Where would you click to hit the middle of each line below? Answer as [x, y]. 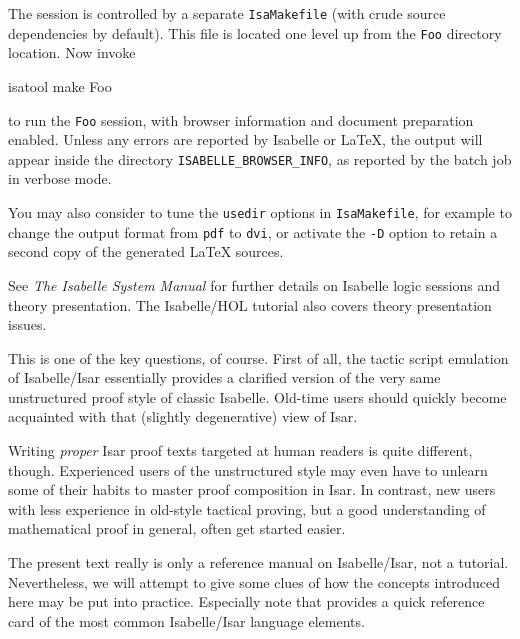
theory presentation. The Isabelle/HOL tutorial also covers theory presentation [250, 304]
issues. [27, 324]
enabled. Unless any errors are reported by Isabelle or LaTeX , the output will [245, 139]
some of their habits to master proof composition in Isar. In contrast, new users [252, 489]
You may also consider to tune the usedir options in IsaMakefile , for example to [260, 212]
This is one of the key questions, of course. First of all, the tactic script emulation [258, 357]
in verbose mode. [60, 178]
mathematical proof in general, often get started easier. [177, 528]
